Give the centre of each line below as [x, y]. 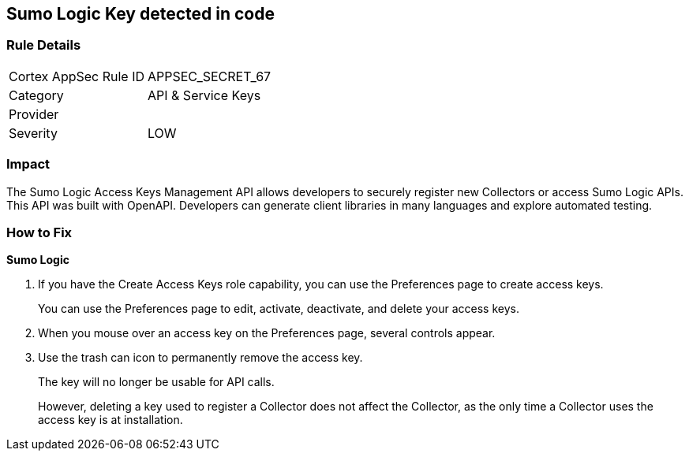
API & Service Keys [204, 95]
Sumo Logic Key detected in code [140, 14]
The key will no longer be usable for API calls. [156, 382]
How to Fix [39, 232]
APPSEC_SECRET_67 [210, 76]
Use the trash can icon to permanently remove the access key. [200, 358]
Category [36, 95]
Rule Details [44, 45]
